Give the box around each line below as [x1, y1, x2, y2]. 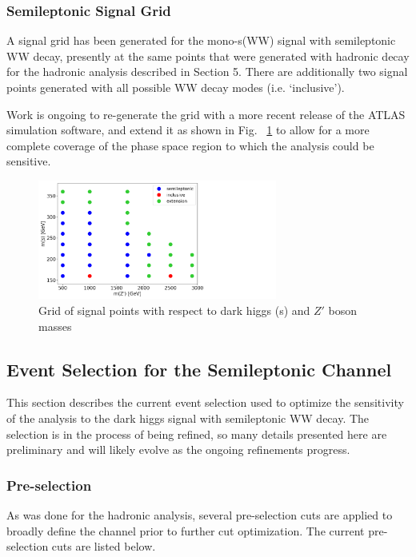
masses [38, 317, 72, 334]
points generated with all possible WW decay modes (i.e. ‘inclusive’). [6, 79, 345, 95]
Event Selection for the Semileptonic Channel [6, 356, 392, 381]
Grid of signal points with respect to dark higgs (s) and [38, 301, 310, 318]
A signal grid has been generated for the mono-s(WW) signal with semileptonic [6, 32, 396, 49]
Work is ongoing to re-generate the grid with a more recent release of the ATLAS [6, 105, 406, 122]
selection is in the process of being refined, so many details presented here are [6, 425, 387, 442]
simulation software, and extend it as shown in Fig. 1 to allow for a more [6, 121, 370, 138]
